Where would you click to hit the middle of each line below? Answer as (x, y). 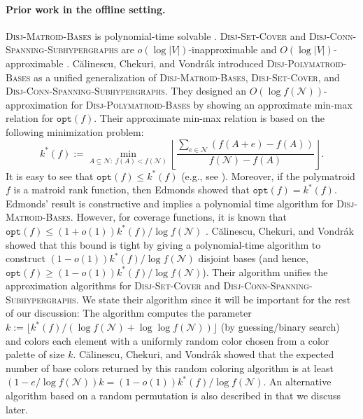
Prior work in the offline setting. (86, 9)
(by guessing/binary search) (280, 327)
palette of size (35, 354)
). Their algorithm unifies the (265, 272)
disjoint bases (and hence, (253, 258)
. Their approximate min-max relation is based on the (209, 118)
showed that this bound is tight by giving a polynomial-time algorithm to (163, 244)
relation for (30, 118)
